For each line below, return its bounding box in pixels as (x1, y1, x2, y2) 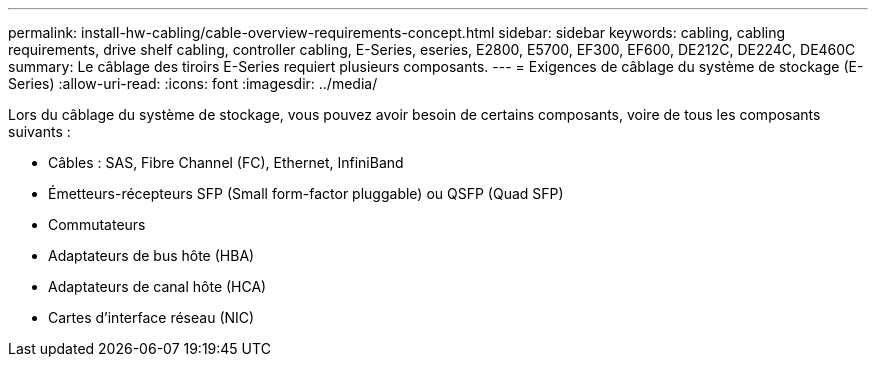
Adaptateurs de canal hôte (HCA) (48, 278, 267, 295)
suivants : (8, 123, 71, 140)
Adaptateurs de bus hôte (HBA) (48, 247, 255, 264)
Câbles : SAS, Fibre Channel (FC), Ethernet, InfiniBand (48, 154, 404, 171)
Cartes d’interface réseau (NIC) (48, 309, 255, 326)
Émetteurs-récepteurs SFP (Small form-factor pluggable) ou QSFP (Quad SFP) (48, 185, 564, 202)
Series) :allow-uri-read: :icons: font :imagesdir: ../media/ (8, 75, 378, 92)
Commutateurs (48, 216, 146, 233)
